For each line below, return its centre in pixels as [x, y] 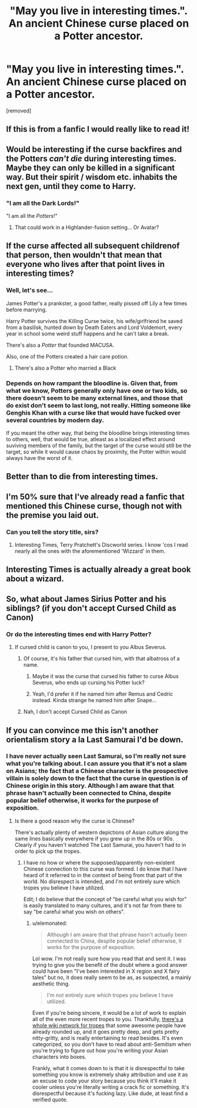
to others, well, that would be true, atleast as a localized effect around [91, 439]
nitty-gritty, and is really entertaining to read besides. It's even [108, 1038]
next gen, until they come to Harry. [71, 186]
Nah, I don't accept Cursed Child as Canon [75, 712]
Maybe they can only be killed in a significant [91, 167]
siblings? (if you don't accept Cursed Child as [91, 608]
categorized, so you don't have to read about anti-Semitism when [111, 1044]
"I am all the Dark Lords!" [43, 203]
